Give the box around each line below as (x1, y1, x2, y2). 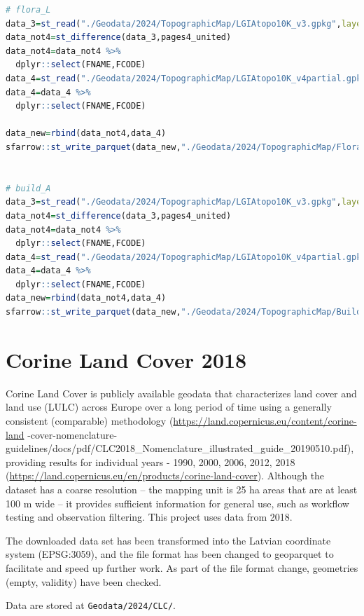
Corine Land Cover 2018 (6, 345, 247, 374)
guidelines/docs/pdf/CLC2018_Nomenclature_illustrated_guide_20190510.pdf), (6, 441, 354, 456)
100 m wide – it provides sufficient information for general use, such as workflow (6, 495, 349, 510)
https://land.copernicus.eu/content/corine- (173, 413, 357, 427)
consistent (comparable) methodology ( (6, 413, 174, 427)
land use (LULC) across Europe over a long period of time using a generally (6, 399, 332, 414)
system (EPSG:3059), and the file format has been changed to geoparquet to (6, 547, 334, 561)
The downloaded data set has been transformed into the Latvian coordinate (6, 533, 331, 547)
